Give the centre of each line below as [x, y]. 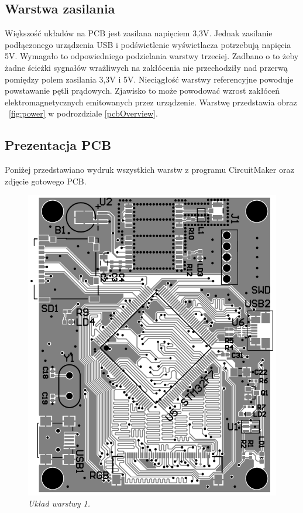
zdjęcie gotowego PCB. [46, 181]
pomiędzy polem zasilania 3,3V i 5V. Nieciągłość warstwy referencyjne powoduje [149, 79]
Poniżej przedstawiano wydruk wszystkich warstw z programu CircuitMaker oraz [149, 170]
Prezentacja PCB [58, 145]
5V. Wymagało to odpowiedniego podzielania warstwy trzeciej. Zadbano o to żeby [152, 56]
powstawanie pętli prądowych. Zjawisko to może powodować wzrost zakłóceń [142, 90]
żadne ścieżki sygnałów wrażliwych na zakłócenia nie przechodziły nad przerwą [146, 67]
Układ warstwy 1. [59, 503]
